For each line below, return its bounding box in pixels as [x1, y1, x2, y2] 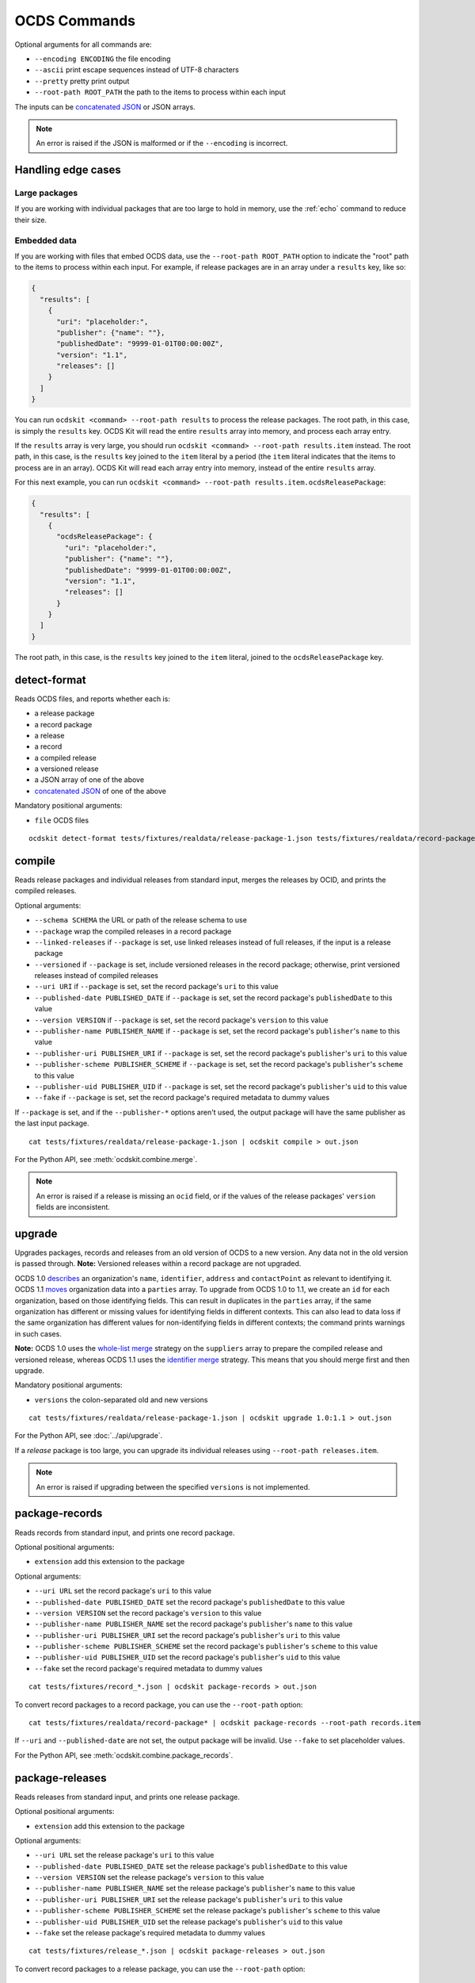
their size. [14, 215, 47, 224]
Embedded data [14, 235, 77, 246]
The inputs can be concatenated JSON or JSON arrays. [14, 102, 196, 111]
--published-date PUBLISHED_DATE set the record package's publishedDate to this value [34, 1597, 345, 1606]
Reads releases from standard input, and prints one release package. [14, 1792, 241, 1801]
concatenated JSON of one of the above [34, 786, 166, 796]
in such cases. [14, 1329, 63, 1338]
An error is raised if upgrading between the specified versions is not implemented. [36, 1482, 310, 1491]
